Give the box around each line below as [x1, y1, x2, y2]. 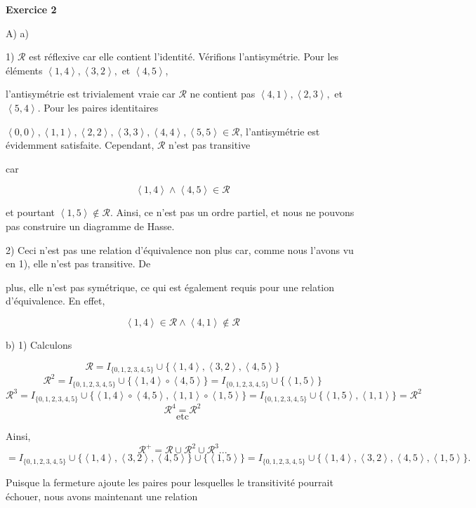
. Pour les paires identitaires [37, 100, 159, 114]
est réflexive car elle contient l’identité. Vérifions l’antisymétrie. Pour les [29, 49, 339, 64]
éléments [6, 62, 43, 77]
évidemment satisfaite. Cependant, [6, 138, 154, 152]
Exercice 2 [6, 2, 57, 16]
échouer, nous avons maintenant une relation [6, 488, 198, 503]
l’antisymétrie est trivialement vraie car [6, 86, 176, 101]
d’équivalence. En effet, [6, 293, 105, 308]
